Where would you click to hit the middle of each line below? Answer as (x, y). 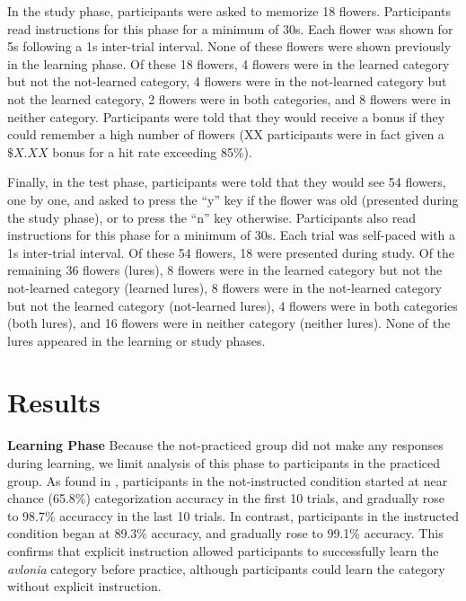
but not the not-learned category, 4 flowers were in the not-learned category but (227, 81)
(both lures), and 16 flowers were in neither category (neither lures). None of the (229, 323)
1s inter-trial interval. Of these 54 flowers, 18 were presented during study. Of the (231, 252)
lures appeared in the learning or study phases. (136, 340)
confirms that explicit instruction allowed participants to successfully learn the (223, 550)
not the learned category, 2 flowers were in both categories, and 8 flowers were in (229, 98)
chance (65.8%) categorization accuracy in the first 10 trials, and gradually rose (226, 498)
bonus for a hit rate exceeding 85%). (152, 151)
